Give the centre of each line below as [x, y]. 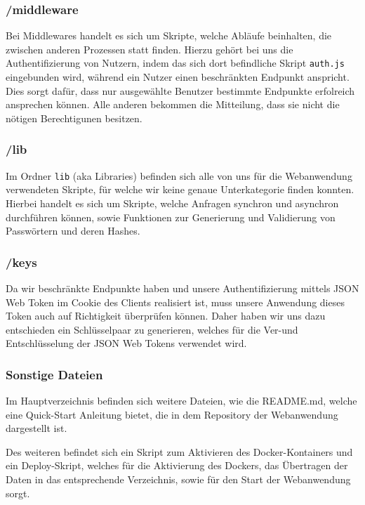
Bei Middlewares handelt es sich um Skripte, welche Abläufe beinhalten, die [169, 35]
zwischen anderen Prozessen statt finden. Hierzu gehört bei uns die [150, 49]
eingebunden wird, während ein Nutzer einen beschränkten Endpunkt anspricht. [178, 77]
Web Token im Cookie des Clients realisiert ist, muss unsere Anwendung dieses [175, 302]
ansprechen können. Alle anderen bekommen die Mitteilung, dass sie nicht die [173, 104]
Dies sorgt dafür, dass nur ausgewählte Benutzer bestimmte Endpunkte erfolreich [180, 90]
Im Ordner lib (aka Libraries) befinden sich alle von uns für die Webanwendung [179, 175]
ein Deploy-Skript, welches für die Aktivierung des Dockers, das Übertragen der [177, 465]
